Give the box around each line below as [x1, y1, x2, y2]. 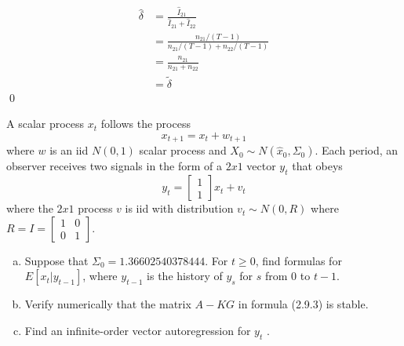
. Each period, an [315, 142, 399, 158]
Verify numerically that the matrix [24, 296, 191, 312]
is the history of [147, 268, 223, 284]
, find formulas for [255, 252, 342, 268]
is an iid [49, 142, 89, 158]
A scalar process [6, 115, 85, 132]
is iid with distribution [125, 200, 234, 217]
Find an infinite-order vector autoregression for [24, 322, 251, 338]
